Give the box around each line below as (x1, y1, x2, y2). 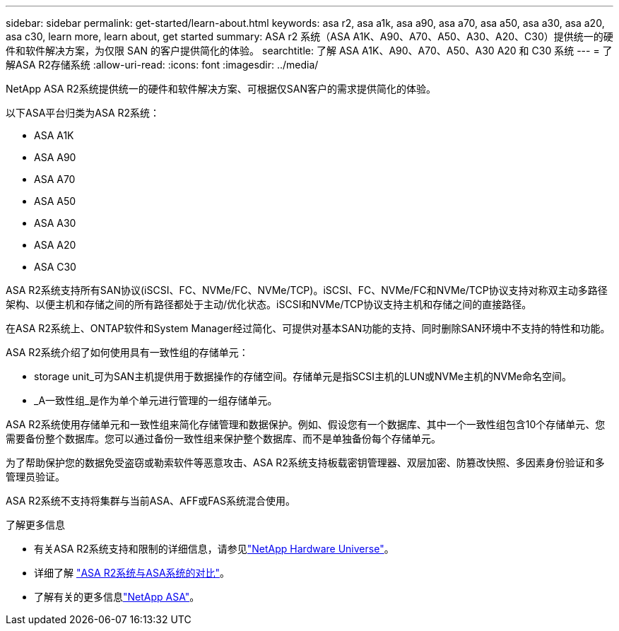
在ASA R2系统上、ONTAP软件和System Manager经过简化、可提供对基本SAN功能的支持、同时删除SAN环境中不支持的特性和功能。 (6, 322, 611, 334)
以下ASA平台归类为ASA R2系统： (6, 107, 160, 119)
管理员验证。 (6, 471, 65, 483)
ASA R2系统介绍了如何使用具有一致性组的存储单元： (6, 346, 249, 358)
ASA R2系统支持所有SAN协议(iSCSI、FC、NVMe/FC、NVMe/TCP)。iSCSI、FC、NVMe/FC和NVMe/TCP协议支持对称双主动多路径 (6, 284, 608, 296)
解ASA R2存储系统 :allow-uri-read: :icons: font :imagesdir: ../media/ (6, 59, 319, 71)
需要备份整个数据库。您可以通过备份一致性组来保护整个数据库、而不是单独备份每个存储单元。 (6, 432, 441, 444)
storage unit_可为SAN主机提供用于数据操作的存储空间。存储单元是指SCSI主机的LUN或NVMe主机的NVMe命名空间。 (34, 370, 572, 382)
